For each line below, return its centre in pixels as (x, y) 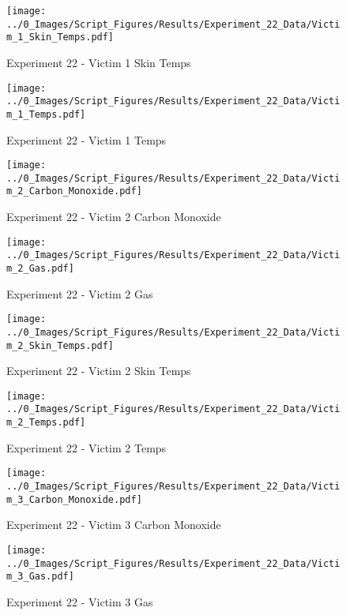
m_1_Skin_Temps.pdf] (60, 37)
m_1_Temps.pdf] (46, 114)
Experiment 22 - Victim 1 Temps (86, 139)
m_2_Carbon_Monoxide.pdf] (74, 191)
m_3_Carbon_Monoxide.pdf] (74, 499)
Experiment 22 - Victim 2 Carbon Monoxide (114, 217)
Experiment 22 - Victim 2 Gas (80, 293)
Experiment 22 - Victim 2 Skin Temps (99, 371)
